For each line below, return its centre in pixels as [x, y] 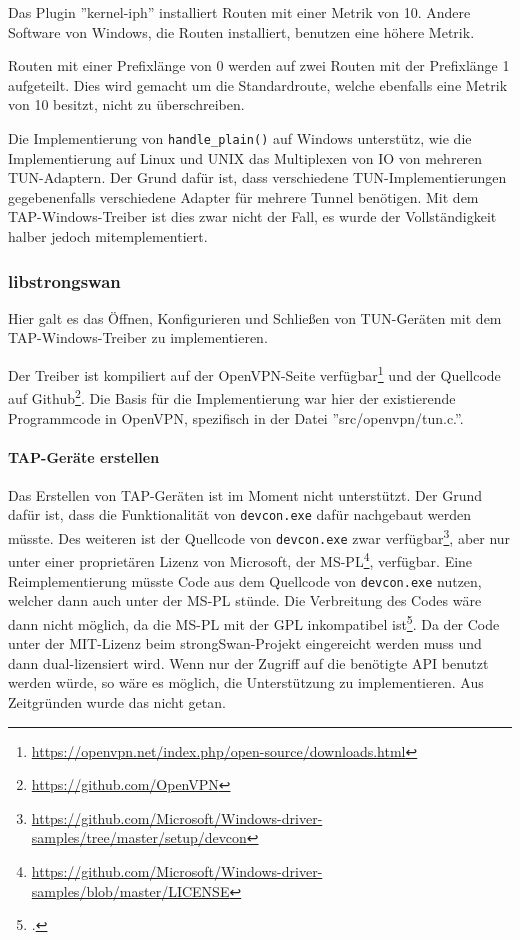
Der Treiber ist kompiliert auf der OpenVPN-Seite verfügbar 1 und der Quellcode [254, 373]
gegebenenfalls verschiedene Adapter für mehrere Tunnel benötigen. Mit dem [243, 196]
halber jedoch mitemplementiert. [108, 236]
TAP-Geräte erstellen [84, 456]
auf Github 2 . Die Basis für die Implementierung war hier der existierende [232, 396]
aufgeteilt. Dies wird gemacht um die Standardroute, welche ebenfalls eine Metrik [258, 84]
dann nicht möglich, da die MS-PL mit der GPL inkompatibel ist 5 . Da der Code [254, 622]
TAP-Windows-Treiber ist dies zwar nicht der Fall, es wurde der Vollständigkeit [252, 216]
